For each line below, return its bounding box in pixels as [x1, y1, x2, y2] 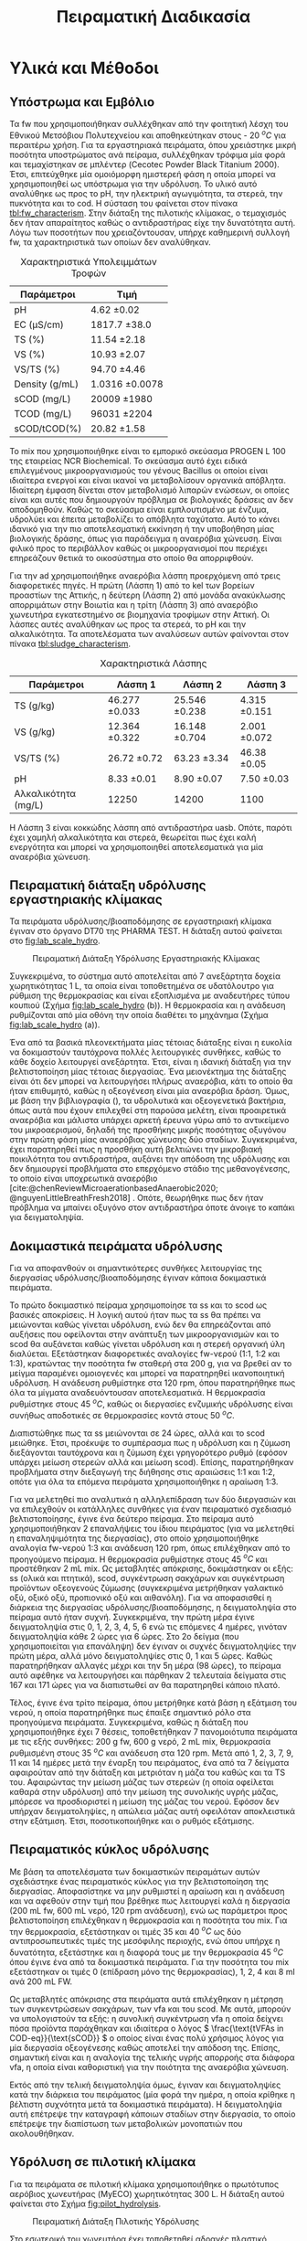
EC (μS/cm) [14, 318, 64, 331]
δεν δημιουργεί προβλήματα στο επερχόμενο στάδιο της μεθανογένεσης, [9, 1163, 291, 1174]
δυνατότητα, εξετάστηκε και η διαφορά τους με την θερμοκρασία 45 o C [9, 1945, 284, 1958]
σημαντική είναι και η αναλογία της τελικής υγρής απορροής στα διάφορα [9, 2052, 295, 2063]
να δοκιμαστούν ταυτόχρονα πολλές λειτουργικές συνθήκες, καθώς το [9, 1046, 281, 1057]
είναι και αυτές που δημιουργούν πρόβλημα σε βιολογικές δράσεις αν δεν [9, 494, 294, 504]
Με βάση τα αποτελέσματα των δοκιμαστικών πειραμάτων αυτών [9, 1866, 260, 1877]
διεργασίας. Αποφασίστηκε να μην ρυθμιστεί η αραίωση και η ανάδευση [9, 1885, 285, 1896]
